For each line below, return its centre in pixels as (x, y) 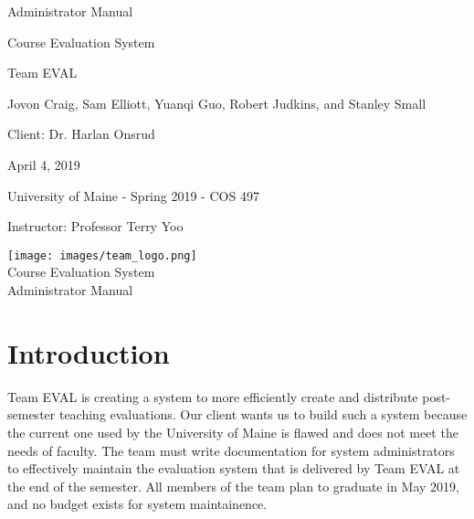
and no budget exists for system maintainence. (137, 504)
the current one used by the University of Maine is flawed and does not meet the (233, 432)
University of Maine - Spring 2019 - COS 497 (133, 195)
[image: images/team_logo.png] (102, 255)
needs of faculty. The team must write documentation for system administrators (231, 450)
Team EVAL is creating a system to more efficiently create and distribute (213, 396)
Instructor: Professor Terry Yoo (95, 226)
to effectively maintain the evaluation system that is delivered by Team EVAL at (234, 468)
